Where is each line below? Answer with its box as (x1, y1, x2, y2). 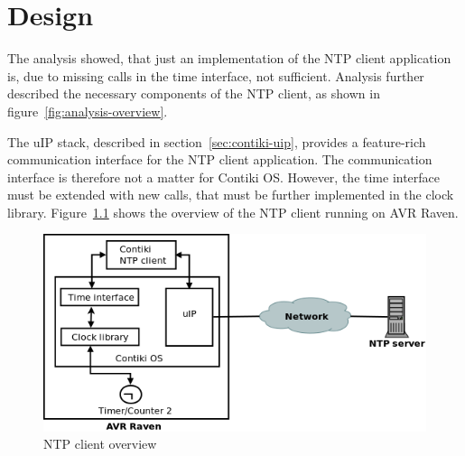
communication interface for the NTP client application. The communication (7, 150, 432, 169)
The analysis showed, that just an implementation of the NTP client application (7, 49, 451, 68)
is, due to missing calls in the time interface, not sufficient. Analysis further (7, 66, 424, 85)
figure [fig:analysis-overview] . (7, 101, 168, 120)
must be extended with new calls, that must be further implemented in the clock (7, 185, 454, 204)
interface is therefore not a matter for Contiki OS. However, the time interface (7, 167, 441, 186)
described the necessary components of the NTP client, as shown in (7, 84, 380, 103)
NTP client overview (43, 434, 157, 453)
